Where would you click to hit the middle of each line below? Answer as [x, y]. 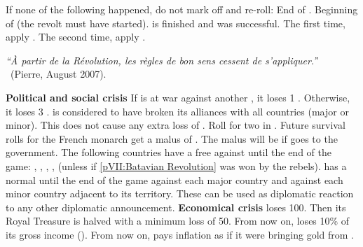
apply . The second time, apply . [76, 37]
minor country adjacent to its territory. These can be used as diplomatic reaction [180, 193]
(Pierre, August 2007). [58, 74]
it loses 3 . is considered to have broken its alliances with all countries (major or [177, 111]
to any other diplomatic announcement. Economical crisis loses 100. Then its [176, 207]
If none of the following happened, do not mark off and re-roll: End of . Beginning [182, 9]
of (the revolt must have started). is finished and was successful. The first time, [176, 23]
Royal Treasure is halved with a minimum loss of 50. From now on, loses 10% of [178, 221]
